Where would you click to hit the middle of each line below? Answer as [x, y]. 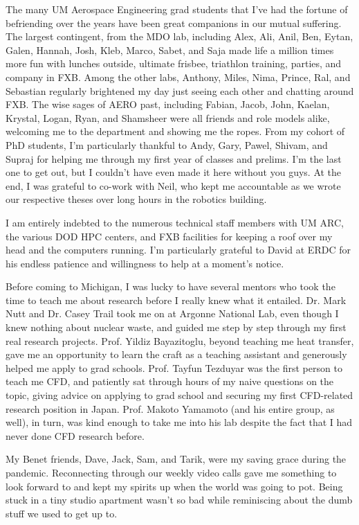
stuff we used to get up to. [62, 513]
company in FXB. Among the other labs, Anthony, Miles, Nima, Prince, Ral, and [178, 77]
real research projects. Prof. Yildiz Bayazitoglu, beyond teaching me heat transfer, [180, 340]
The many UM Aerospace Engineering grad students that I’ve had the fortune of [177, 9]
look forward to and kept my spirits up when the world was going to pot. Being [174, 486]
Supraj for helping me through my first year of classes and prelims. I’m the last [174, 158]
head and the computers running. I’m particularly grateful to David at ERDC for [178, 250]
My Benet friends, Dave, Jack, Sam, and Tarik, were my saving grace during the [176, 459]
